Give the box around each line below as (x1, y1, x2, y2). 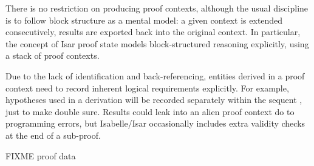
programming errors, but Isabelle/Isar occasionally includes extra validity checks (5, 117, 305, 130)
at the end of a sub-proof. (5, 128, 101, 141)
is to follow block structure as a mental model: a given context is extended (5, 13, 283, 26)
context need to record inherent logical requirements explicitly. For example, (5, 81, 289, 94)
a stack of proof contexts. (5, 49, 100, 62)
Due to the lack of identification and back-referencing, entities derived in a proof (5, 69, 305, 82)
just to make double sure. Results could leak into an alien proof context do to (5, 105, 295, 118)
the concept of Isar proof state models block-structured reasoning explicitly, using (5, 37, 309, 50)
